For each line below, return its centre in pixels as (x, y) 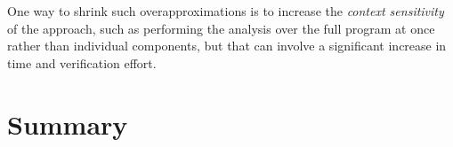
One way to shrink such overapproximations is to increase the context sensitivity (226, 11)
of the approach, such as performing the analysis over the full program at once (221, 28)
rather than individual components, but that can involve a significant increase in (227, 46)
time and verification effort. (82, 62)
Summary (68, 124)
